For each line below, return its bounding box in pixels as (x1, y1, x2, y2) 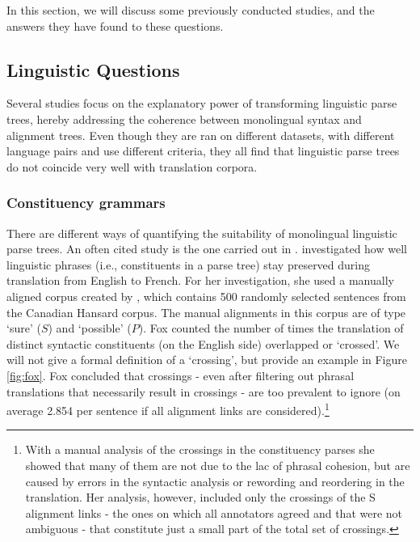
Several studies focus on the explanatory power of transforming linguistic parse (6, 95, 397, 112)
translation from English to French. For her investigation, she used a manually (6, 272, 394, 289)
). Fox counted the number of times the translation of (138, 320, 404, 337)
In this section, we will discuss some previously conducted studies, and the (6, 2, 375, 18)
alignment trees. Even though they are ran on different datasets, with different (6, 126, 395, 143)
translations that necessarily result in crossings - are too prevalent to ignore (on (6, 383, 401, 400)
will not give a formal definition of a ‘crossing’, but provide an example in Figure (6, 351, 407, 368)
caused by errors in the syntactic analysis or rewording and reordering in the (25, 472, 405, 489)
